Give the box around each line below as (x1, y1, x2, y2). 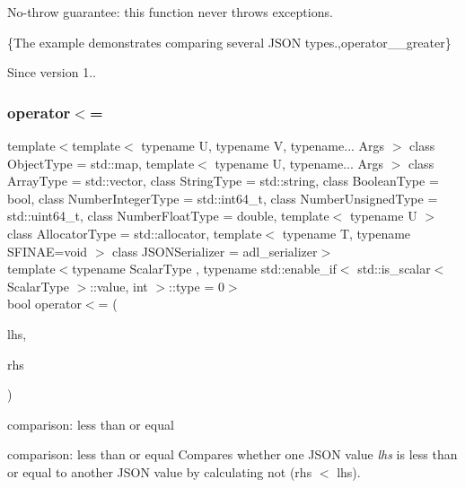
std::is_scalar (357, 259, 431, 278)
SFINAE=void (7, 241, 88, 260)
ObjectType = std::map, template (7, 153, 195, 172)
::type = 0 (169, 276, 224, 295)
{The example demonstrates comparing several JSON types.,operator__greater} (7, 32, 452, 51)
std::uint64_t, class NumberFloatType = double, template (7, 206, 329, 225)
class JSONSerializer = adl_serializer (112, 241, 318, 260)
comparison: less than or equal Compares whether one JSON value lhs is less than (7, 445, 458, 464)
